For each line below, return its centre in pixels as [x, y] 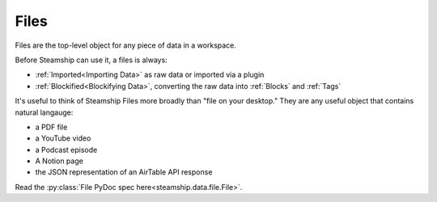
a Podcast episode [66, 149]
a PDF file [51, 127]
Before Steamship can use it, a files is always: [91, 60]
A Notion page [59, 161]
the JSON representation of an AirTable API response [124, 172]
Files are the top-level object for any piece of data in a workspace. [125, 45]
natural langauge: [44, 112]
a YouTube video [63, 138]
